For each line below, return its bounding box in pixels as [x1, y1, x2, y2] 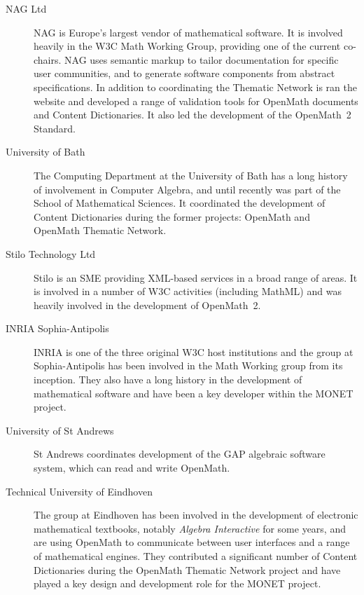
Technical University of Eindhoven [6, 484, 153, 498]
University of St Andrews [6, 423, 114, 437]
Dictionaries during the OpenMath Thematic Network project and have [34, 562, 341, 577]
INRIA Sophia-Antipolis [6, 321, 109, 336]
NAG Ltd [6, 1, 47, 15]
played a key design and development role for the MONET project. [34, 576, 321, 591]
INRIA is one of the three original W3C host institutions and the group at [34, 344, 353, 359]
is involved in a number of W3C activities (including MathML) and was [34, 284, 342, 299]
